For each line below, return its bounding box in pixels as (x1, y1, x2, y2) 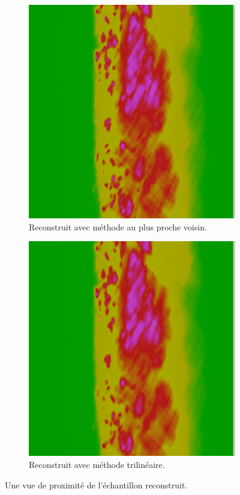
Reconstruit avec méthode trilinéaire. (29, 458, 165, 471)
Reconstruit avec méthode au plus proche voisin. (29, 220, 207, 233)
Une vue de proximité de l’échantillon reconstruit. (5, 478, 188, 491)
